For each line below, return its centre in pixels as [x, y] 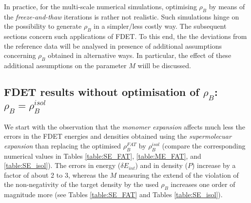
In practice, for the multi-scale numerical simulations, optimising [100, 6]
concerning [20, 55]
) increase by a [214, 165]
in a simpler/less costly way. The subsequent [160, 26]
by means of [227, 6]
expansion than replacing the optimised [63, 145]
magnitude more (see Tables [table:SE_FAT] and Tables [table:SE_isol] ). [113, 194]
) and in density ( [161, 165]
